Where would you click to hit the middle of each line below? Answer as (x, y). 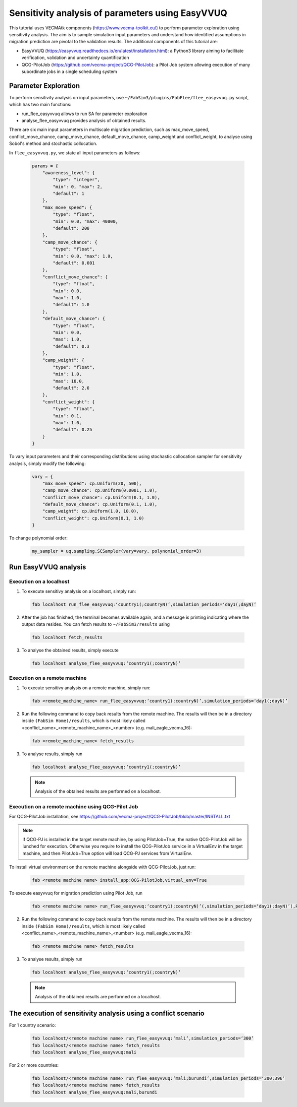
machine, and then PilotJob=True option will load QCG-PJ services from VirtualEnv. (107, 853)
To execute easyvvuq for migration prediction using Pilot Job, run (76, 893)
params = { (45, 166)
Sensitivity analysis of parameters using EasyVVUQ (118, 13)
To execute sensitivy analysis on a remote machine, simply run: (86, 688)
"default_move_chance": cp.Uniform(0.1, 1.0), (100, 504)
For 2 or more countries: (34, 1065)
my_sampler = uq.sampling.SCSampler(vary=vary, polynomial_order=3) (117, 551)
